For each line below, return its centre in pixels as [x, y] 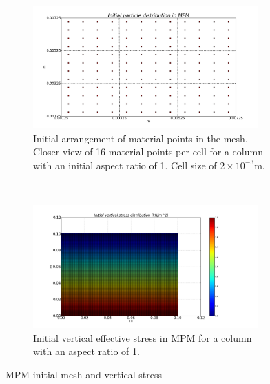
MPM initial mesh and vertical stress [84, 374]
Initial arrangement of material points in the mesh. [141, 138]
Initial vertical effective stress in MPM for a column [143, 337]
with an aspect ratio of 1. [86, 351]
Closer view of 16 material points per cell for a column [148, 152]
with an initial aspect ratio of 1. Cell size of [125, 165]
